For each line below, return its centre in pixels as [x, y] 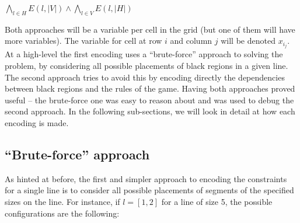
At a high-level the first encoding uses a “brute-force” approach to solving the [144, 54]
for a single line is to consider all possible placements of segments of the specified [149, 190]
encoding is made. [37, 123]
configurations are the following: [62, 213]
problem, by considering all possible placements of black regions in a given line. [146, 66]
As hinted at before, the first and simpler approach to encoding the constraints [146, 178]
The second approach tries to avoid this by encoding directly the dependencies [145, 77]
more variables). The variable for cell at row [83, 41]
